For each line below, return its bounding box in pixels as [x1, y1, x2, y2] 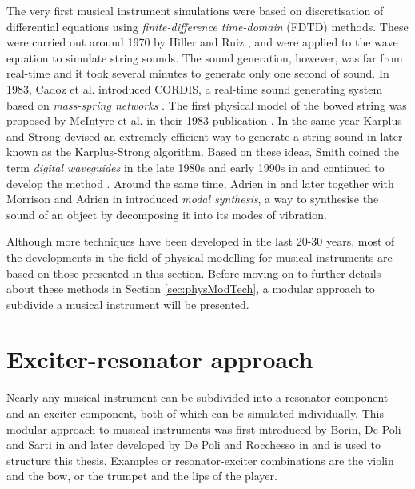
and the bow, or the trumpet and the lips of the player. [6, 467, 277, 484]
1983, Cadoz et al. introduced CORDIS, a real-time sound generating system [6, 80, 383, 97]
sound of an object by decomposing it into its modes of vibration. [6, 206, 327, 222]
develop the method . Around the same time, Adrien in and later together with [6, 174, 394, 191]
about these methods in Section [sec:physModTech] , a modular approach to [6, 280, 375, 297]
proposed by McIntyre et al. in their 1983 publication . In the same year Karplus [6, 112, 402, 129]
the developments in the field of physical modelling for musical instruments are [6, 248, 393, 265]
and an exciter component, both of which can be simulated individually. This [6, 405, 384, 421]
